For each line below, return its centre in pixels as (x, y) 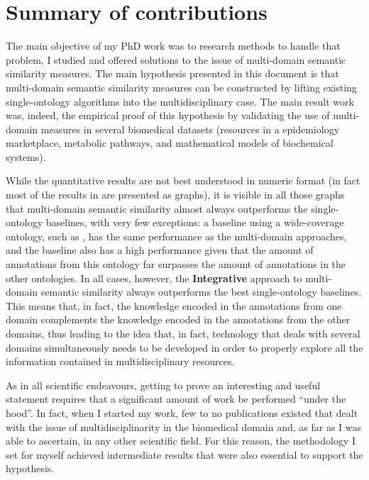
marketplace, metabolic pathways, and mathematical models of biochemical (170, 143)
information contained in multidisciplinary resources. (120, 361)
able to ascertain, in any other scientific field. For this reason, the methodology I (181, 441)
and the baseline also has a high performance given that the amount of (160, 250)
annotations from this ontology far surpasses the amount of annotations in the (176, 264)
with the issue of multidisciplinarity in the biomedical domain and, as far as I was (184, 426)
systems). (26, 156)
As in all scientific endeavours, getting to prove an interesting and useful (163, 385)
